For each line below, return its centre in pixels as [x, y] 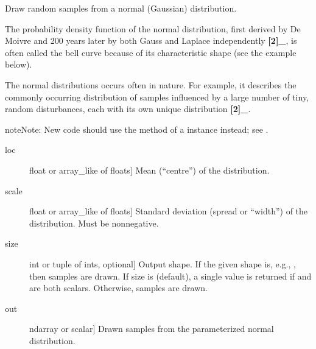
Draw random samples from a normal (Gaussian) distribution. [121, 8]
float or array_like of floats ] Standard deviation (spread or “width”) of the [169, 211]
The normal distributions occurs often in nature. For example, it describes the [151, 84]
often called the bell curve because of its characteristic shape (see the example [151, 52]
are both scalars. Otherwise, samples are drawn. [119, 288]
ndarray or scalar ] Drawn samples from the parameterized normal [152, 329]
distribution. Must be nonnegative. [94, 223]
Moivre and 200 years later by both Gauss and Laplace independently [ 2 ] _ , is [151, 41]
